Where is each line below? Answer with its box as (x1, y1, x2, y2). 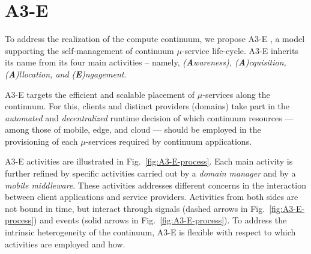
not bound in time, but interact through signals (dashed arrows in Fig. (5, 202, 265, 214)
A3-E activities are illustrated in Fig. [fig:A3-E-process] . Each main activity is (5, 155, 293, 168)
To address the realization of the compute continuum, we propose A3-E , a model (5, 32, 305, 45)
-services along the (202, 88, 270, 100)
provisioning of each (5, 135, 78, 147)
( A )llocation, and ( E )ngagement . (5, 67, 127, 80)
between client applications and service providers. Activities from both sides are (5, 190, 298, 203)
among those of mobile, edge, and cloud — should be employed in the (5, 123, 261, 136)
